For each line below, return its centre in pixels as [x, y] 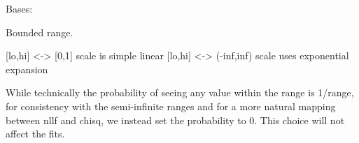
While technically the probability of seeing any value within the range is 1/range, [180, 92]
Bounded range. [40, 32]
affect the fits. [35, 134]
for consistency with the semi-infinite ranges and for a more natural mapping [171, 106]
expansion [27, 69]
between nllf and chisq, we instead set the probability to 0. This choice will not [175, 120]
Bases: [19, 8]
